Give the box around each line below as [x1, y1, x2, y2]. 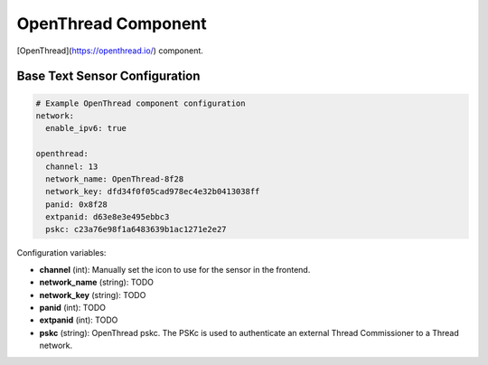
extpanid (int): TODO [39, 314, 118, 325]
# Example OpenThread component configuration [35, 98, 246, 108]
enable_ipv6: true [45, 123, 127, 134]
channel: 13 [45, 161, 99, 172]
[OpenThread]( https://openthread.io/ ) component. [16, 45, 203, 56]
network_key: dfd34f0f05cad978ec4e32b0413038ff [45, 186, 260, 197]
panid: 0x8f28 [45, 199, 108, 210]
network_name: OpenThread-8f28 [45, 173, 184, 184]
